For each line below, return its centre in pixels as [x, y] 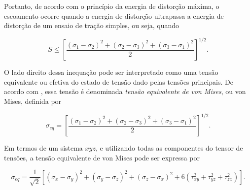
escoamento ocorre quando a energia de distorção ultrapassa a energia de [114, 16]
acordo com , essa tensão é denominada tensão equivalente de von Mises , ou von [125, 91]
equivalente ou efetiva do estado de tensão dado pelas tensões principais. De [119, 81]
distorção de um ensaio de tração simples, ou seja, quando [92, 25]
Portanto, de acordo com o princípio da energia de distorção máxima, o [112, 6]
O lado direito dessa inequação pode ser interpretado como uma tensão [111, 72]
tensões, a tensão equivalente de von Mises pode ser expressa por [102, 157]
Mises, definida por [33, 101]
